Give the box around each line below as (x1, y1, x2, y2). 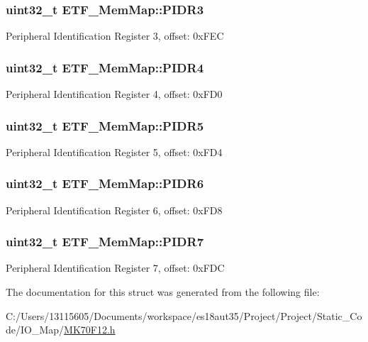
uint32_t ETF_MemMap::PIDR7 (6, 233, 204, 250)
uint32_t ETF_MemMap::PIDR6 (6, 175, 204, 192)
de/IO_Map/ (6, 322, 65, 337)
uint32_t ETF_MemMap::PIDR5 (6, 116, 204, 134)
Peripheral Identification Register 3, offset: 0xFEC (6, 28, 224, 43)
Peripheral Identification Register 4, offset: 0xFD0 (6, 87, 223, 101)
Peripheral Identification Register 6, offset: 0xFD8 (6, 202, 223, 217)
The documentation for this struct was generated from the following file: (6, 285, 320, 299)
